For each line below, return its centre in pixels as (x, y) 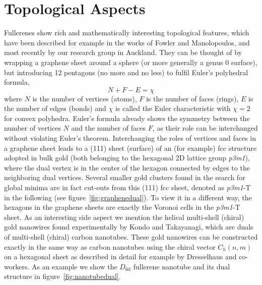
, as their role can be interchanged (205, 128)
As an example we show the (74, 266)
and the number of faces (109, 128)
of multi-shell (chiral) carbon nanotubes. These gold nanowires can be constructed (131, 237)
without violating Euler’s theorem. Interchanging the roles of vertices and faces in (130, 138)
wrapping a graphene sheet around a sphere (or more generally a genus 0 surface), (131, 62)
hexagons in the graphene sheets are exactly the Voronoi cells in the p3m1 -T (122, 207)
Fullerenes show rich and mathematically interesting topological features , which (127, 33)
